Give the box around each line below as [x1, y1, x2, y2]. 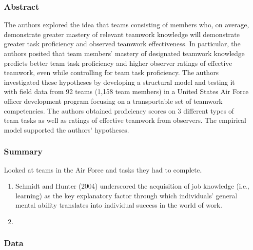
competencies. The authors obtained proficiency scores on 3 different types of [4, 105, 234, 115]
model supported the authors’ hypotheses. [4, 124, 129, 135]
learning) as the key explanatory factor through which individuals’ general [15, 190, 237, 200]
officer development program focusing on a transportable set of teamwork [4, 96, 223, 106]
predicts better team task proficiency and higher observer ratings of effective [4, 58, 232, 68]
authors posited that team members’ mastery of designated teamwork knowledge [4, 48, 245, 58]
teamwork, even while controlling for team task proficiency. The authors [4, 67, 219, 77]
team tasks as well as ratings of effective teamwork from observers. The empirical [4, 115, 246, 125]
